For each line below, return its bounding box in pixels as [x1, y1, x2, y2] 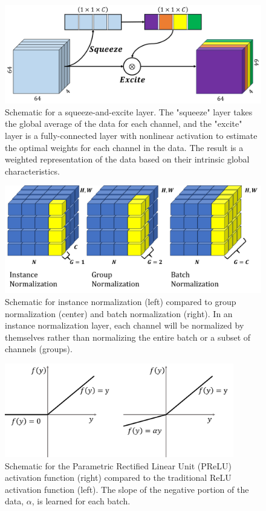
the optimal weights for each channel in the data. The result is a [5, 141, 244, 153]
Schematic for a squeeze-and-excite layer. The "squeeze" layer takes [5, 105, 253, 118]
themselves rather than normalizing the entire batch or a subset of [5, 330, 251, 343]
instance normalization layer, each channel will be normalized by [5, 319, 244, 332]
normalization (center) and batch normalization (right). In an [5, 307, 233, 320]
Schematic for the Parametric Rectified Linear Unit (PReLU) [5, 459, 232, 472]
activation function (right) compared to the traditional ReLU [5, 471, 232, 484]
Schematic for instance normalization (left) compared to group [5, 295, 236, 307]
